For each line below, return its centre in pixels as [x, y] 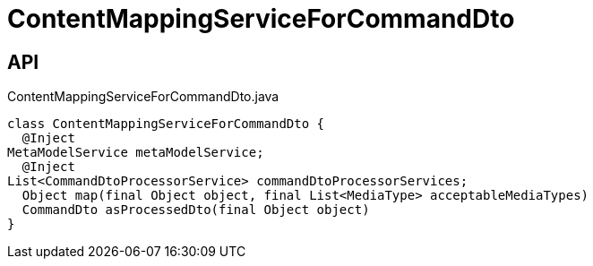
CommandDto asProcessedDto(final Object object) [196, 210]
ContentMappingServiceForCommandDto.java [143, 97]
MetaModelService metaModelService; [136, 153]
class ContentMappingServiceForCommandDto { [166, 124]
